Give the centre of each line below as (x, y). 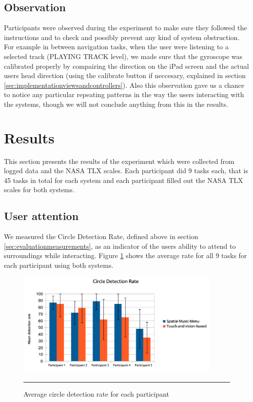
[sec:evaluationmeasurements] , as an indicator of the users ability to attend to (120, 246)
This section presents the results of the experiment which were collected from (119, 161)
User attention (41, 216)
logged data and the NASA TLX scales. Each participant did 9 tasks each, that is (126, 171)
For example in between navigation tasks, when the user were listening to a (117, 47)
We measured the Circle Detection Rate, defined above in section (101, 236)
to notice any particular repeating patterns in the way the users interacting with (124, 94)
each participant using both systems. (59, 265)
